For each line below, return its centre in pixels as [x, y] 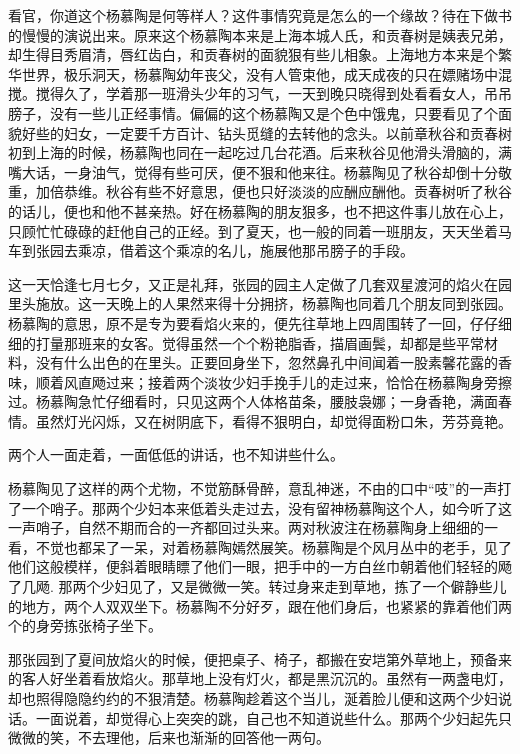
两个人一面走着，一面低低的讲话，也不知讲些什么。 [176, 454]
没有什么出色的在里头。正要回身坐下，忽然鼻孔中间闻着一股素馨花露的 [266, 362]
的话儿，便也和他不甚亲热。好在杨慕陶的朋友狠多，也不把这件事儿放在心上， [260, 210]
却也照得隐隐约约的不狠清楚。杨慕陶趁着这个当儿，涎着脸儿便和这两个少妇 [253, 698]
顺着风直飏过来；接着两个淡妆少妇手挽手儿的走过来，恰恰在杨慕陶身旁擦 [273, 381]
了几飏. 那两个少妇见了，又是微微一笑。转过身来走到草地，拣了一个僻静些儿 [257, 586]
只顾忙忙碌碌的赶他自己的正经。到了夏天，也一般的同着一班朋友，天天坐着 [253, 230]
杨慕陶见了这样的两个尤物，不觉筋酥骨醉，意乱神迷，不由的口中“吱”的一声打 [260, 488]
